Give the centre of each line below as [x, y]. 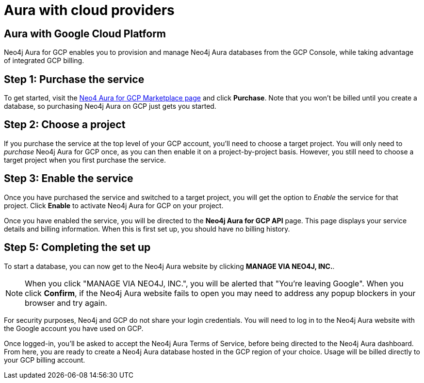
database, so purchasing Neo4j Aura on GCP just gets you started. [110, 106]
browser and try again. [66, 303]
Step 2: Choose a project [65, 125]
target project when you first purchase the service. [85, 160]
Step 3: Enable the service [69, 179]
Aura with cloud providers [89, 10]
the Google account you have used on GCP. [74, 328]
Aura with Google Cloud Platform [85, 33]
